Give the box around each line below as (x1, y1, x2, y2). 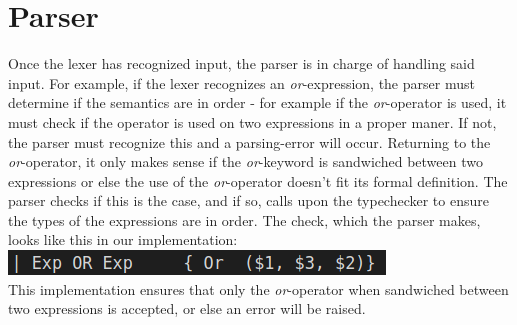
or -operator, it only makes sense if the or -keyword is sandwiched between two (8, 151, 483, 172)
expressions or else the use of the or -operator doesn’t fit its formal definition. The (8, 170, 508, 191)
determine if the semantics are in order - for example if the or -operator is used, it (8, 92, 507, 113)
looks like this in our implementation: (8, 229, 238, 250)
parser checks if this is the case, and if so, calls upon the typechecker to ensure (8, 190, 489, 211)
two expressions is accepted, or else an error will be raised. (8, 298, 366, 319)
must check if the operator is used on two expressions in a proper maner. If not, (8, 111, 497, 132)
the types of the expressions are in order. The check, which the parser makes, (8, 209, 481, 230)
